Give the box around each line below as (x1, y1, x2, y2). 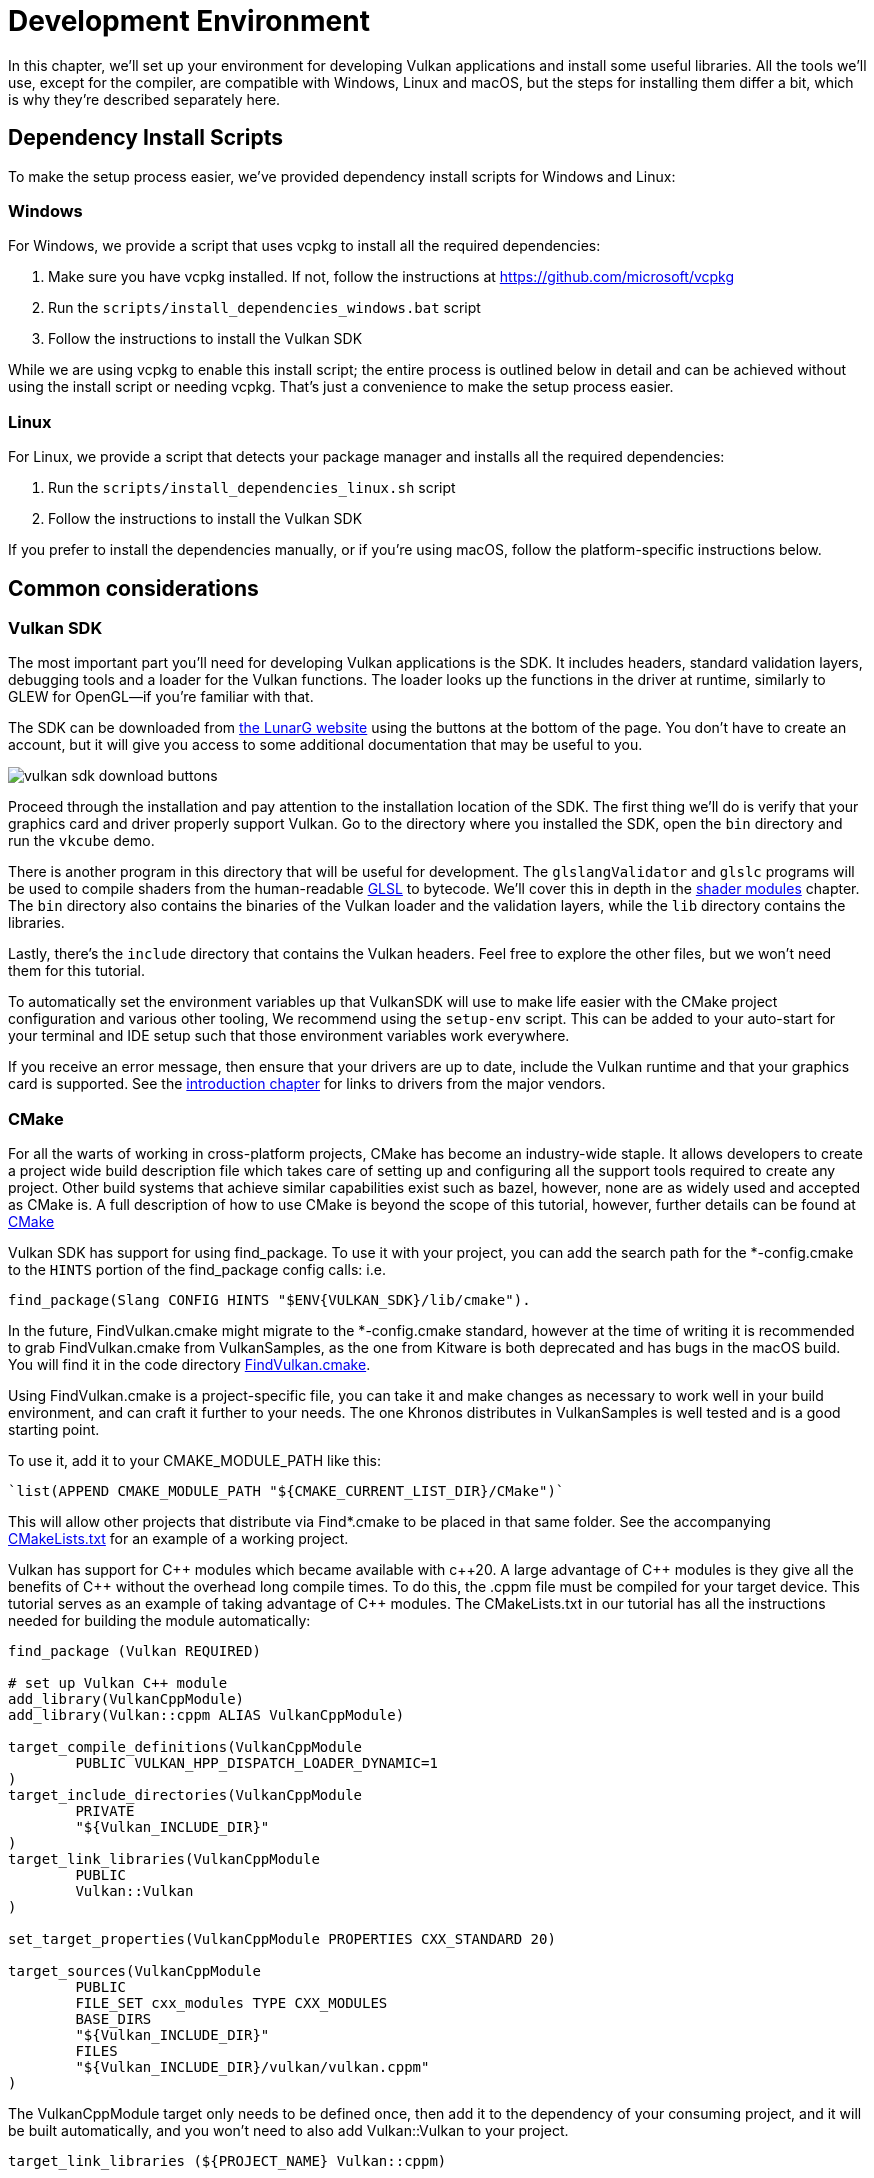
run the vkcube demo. (8, 832, 155, 850)
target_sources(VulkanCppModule (8, 1963, 261, 1980)
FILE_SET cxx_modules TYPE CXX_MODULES (75, 1995, 388, 2012)
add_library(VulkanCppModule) (8, 1691, 245, 1708)
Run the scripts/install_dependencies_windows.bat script (48, 299, 481, 317)
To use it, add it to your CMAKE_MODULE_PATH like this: (8, 1452, 382, 1470)
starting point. (8, 1421, 100, 1439)
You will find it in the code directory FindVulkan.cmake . (8, 1356, 371, 1374)
